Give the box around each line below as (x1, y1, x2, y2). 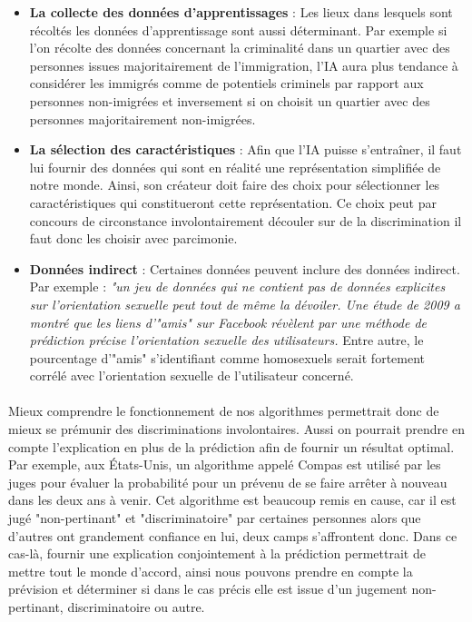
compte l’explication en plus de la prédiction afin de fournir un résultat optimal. (8, 437, 455, 456)
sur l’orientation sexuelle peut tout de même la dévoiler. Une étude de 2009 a (29, 294, 460, 313)
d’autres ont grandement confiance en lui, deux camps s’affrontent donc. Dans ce (8, 526, 457, 545)
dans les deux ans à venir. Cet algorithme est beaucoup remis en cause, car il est (8, 490, 457, 509)
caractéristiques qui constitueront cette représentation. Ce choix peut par (29, 193, 437, 212)
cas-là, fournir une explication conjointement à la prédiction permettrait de (8, 544, 426, 563)
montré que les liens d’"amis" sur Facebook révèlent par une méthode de (29, 312, 428, 331)
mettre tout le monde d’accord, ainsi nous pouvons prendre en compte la (8, 561, 413, 580)
